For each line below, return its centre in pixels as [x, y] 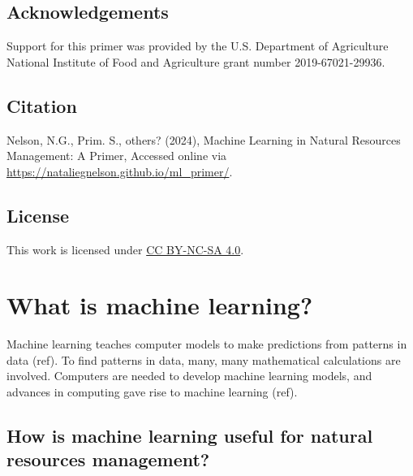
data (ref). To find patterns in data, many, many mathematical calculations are [204, 359]
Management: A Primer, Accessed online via [117, 156]
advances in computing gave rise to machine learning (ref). [152, 392]
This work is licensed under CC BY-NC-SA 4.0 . [125, 249]
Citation [42, 105]
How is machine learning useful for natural [190, 436]
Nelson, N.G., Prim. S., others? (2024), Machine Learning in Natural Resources [204, 139]
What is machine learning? [160, 305]
